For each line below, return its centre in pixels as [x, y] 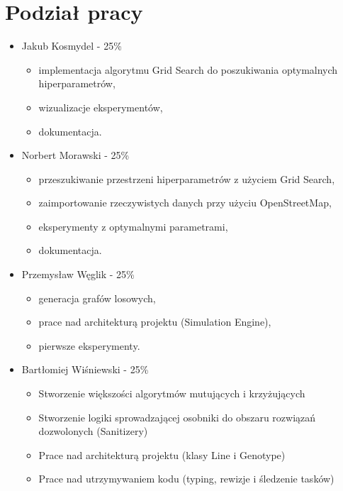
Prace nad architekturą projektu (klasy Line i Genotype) [162, 454]
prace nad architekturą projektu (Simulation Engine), [155, 322]
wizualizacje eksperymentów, [101, 107]
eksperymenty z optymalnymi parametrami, [133, 226]
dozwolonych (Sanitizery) [93, 431]
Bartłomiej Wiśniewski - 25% [85, 369]
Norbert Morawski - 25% [75, 155]
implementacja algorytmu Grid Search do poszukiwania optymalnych [188, 69]
